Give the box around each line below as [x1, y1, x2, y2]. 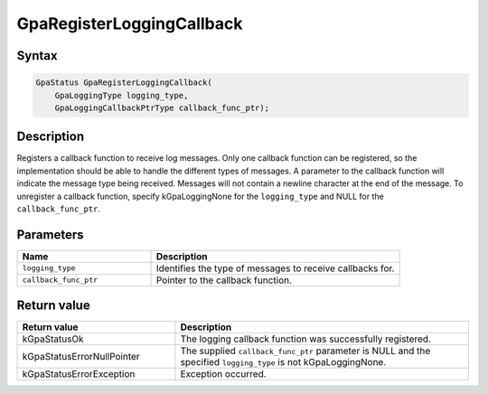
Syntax [16, 48, 58, 63]
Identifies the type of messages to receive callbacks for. [155, 262, 395, 275]
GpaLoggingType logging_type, [54, 90, 189, 100]
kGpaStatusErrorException [22, 368, 136, 380]
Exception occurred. [180, 368, 267, 380]
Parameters [16, 227, 84, 242]
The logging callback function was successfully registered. [180, 333, 431, 345]
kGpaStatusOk [22, 333, 85, 345]
